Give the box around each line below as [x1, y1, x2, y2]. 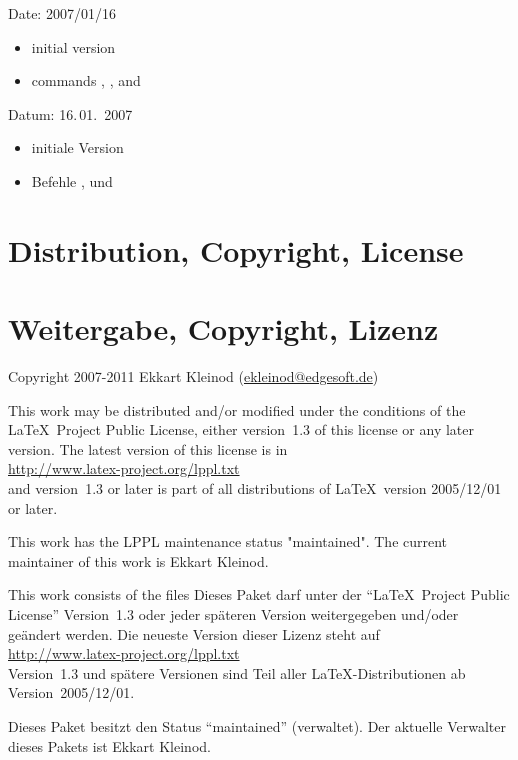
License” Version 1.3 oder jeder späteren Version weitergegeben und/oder [8, 604, 459, 624]
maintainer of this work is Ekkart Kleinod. [8, 550, 269, 571]
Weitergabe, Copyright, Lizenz [8, 308, 439, 349]
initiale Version [31, 137, 124, 158]
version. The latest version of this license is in [8, 438, 288, 459]
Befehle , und [31, 170, 113, 191]
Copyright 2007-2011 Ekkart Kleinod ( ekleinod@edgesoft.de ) [8, 366, 379, 387]
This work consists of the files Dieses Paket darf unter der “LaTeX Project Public [8, 584, 510, 605]
